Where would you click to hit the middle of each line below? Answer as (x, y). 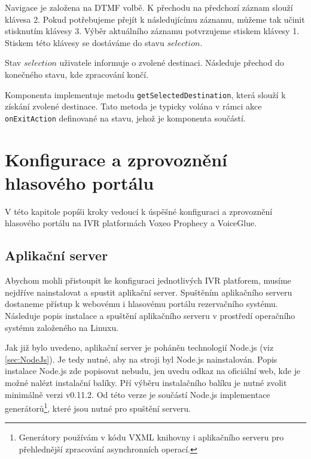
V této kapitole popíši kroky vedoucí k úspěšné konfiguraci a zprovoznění (139, 211)
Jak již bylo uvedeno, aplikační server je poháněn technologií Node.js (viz (139, 347)
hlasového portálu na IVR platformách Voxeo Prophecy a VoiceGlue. (131, 223)
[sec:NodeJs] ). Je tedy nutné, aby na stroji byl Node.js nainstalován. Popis (141, 359)
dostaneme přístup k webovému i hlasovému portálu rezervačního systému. (141, 304)
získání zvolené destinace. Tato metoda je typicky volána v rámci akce (133, 106)
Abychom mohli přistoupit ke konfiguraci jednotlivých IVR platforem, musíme (148, 280)
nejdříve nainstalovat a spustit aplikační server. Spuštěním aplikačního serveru (149, 292)
